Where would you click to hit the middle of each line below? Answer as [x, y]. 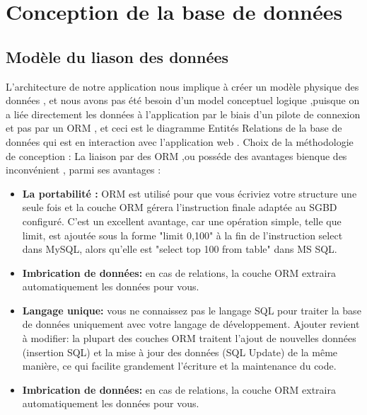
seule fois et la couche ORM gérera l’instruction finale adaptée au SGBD [180, 207]
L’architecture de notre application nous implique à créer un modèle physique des [182, 86]
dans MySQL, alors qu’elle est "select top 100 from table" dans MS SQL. [180, 249]
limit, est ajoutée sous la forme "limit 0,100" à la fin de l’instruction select [182, 235]
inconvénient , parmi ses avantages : [83, 170]
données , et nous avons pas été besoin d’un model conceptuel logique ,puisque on [183, 100]
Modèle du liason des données [117, 56]
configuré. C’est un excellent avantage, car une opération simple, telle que [182, 221]
